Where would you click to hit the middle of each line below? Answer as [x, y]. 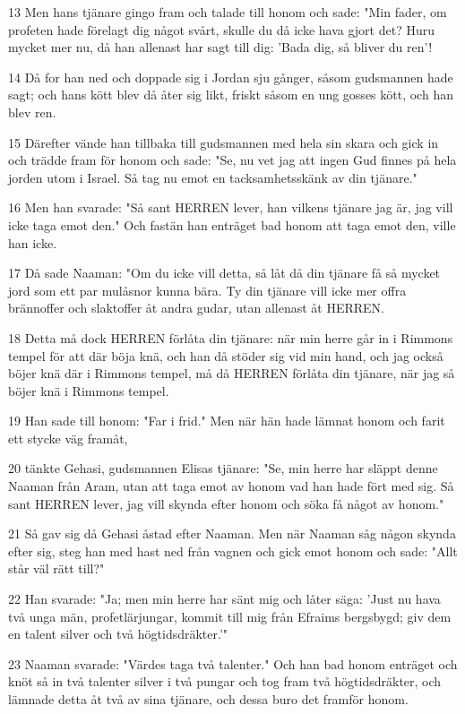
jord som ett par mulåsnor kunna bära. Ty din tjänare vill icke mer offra [207, 290]
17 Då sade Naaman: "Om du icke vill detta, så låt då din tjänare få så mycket [224, 273]
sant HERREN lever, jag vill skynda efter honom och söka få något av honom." [226, 503]
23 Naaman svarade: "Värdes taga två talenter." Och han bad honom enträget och [233, 663]
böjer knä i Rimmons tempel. [89, 390]
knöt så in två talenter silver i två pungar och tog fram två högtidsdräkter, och [225, 681]
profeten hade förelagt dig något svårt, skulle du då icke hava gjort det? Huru [221, 29]
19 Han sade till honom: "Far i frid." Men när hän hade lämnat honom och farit [227, 421]
